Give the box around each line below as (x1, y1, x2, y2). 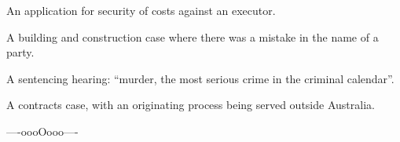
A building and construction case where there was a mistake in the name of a (6, 28, 379, 45)
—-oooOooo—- (6, 122, 79, 139)
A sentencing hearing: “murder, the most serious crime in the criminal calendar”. (6, 70, 394, 86)
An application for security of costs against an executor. (6, 2, 276, 18)
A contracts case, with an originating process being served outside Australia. (6, 96, 375, 113)
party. (6, 44, 35, 60)
